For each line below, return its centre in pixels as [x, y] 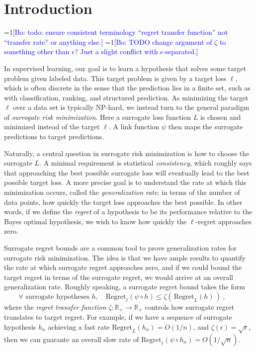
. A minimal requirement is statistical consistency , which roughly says [146, 163]
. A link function [134, 127]
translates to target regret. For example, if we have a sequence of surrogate [118, 317]
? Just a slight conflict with [116, 51]
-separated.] [180, 51]
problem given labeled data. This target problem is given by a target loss [115, 78]
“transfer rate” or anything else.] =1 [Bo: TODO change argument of [108, 42]
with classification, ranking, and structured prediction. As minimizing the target [126, 97]
